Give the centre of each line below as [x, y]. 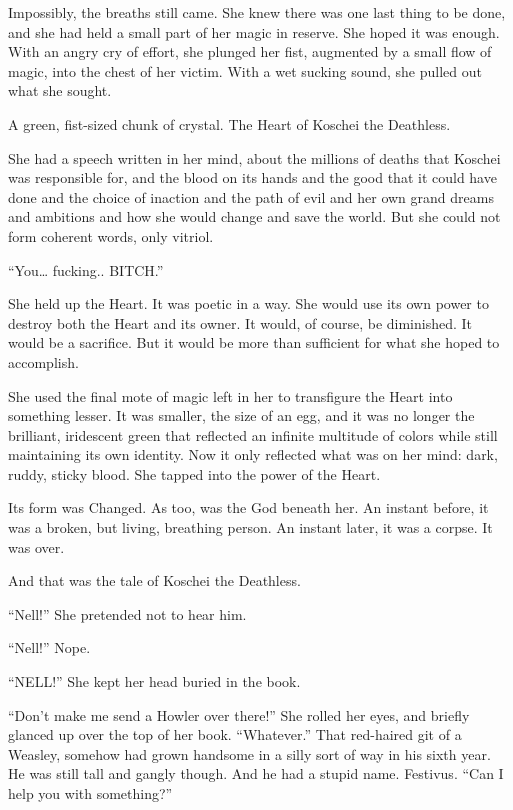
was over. [36, 546]
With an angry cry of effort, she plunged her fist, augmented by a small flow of [250, 51]
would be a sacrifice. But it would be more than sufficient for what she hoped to [254, 342]
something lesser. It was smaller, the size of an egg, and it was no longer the [241, 415]
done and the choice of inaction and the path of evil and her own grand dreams [251, 196]
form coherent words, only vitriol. [111, 235]
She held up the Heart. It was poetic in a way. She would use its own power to [248, 303]
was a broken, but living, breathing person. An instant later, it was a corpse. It [250, 527]
